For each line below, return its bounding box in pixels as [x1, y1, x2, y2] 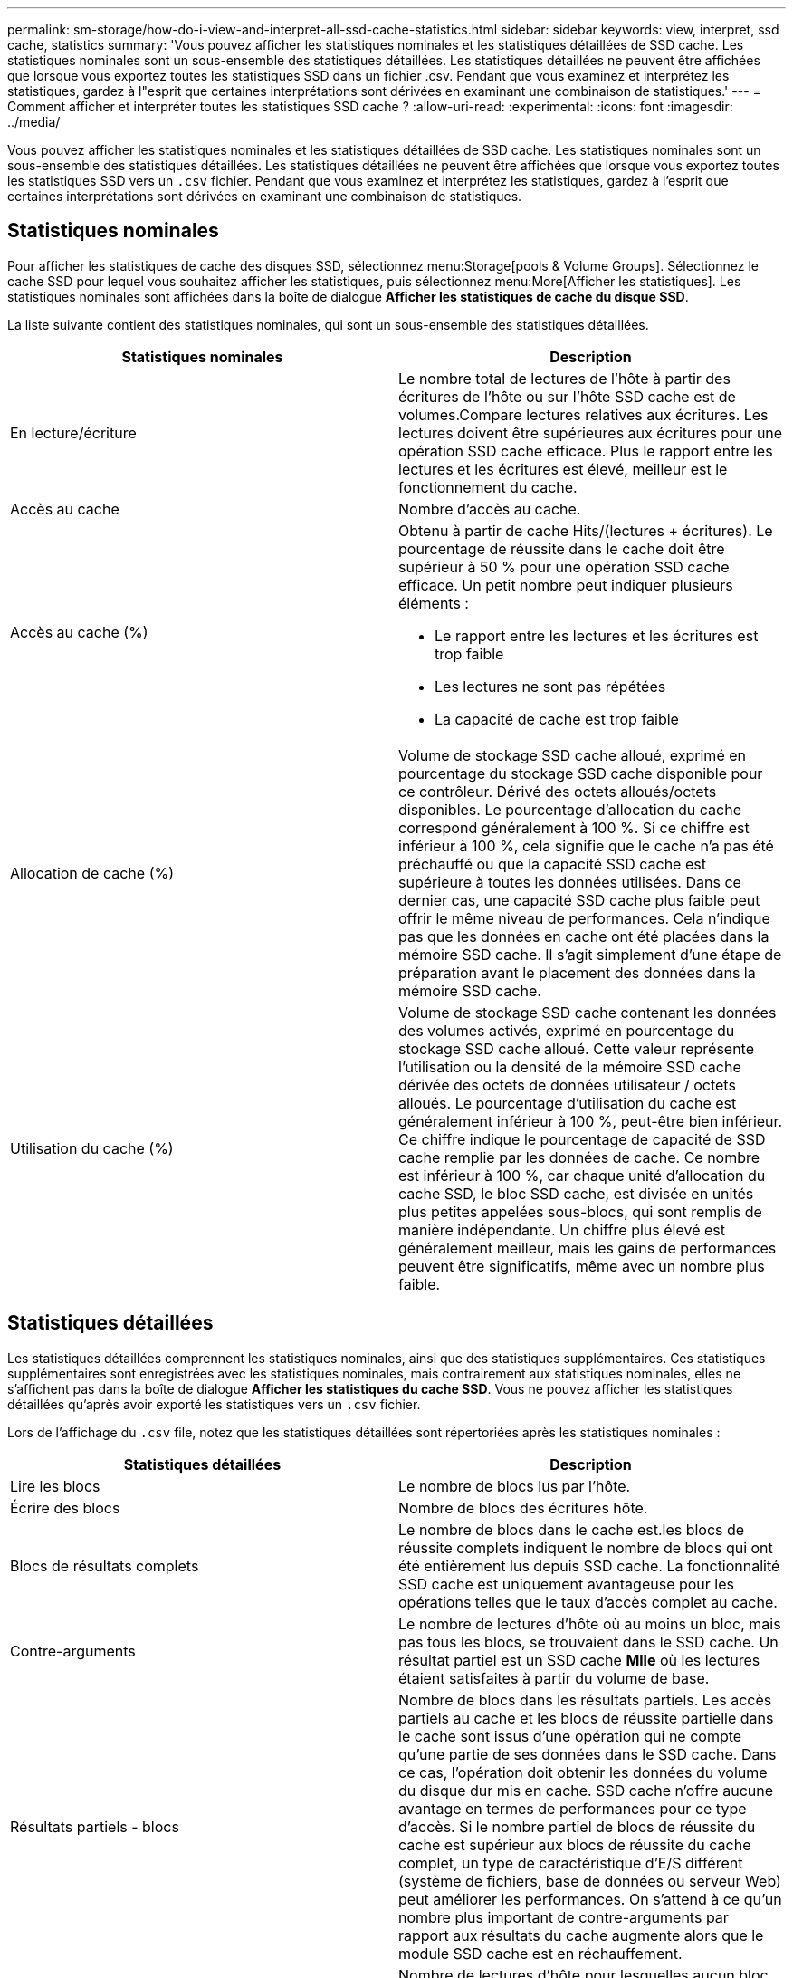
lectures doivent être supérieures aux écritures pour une [398, 423, 783, 442]
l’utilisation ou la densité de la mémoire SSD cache [398, 1057, 741, 1076]
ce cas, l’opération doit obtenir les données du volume [398, 1762, 768, 1781]
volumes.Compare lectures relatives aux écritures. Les [398, 405, 769, 424]
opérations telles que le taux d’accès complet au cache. [398, 1592, 778, 1611]
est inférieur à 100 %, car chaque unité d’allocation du [398, 1166, 766, 1185]
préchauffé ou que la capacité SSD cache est [398, 854, 706, 873]
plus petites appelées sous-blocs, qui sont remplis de [398, 1202, 762, 1221]
